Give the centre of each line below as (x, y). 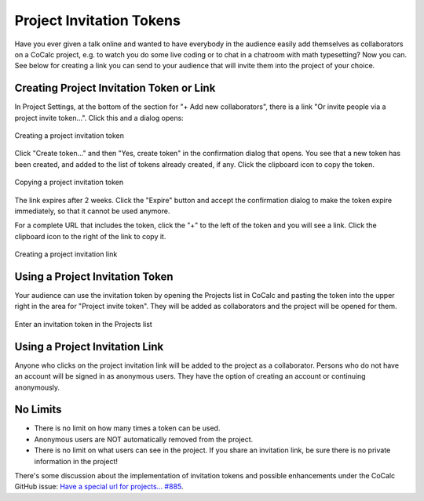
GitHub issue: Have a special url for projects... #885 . (99, 487)
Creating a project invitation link (66, 254)
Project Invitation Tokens (97, 20)
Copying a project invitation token (69, 182)
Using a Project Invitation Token (94, 276)
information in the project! (76, 461)
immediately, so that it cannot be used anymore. (92, 211)
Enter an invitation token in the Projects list (83, 324)
